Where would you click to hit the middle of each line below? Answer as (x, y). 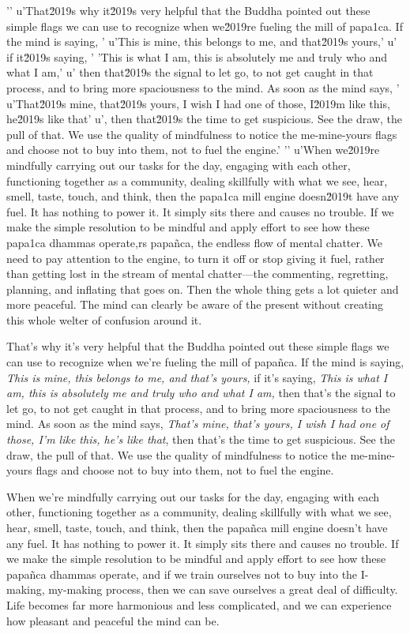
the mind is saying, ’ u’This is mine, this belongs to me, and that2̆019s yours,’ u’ (202, 41)
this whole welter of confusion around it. (104, 319)
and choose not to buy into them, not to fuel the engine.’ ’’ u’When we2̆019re (193, 150)
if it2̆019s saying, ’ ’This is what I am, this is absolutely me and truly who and (197, 56)
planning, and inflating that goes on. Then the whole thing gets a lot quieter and (203, 289)
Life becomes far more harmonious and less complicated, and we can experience (199, 604)
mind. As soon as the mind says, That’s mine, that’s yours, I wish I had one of (198, 424)
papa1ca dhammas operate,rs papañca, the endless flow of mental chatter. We (195, 242)
